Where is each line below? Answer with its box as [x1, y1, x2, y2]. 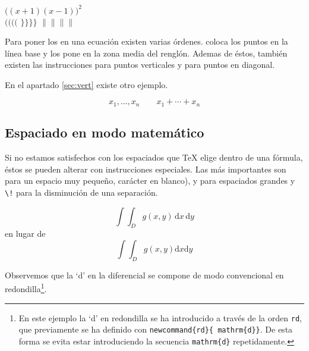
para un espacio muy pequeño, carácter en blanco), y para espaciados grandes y [5, 174, 295, 187]
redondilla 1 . [5, 281, 47, 294]
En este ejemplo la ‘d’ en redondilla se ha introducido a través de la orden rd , [18, 311, 302, 324]
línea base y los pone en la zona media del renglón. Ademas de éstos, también [5, 46, 288, 59]
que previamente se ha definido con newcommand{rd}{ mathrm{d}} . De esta [18, 323, 293, 336]
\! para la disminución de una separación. [5, 186, 158, 198]
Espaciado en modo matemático [5, 123, 204, 142]
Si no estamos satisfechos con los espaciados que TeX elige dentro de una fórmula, [5, 151, 303, 164]
